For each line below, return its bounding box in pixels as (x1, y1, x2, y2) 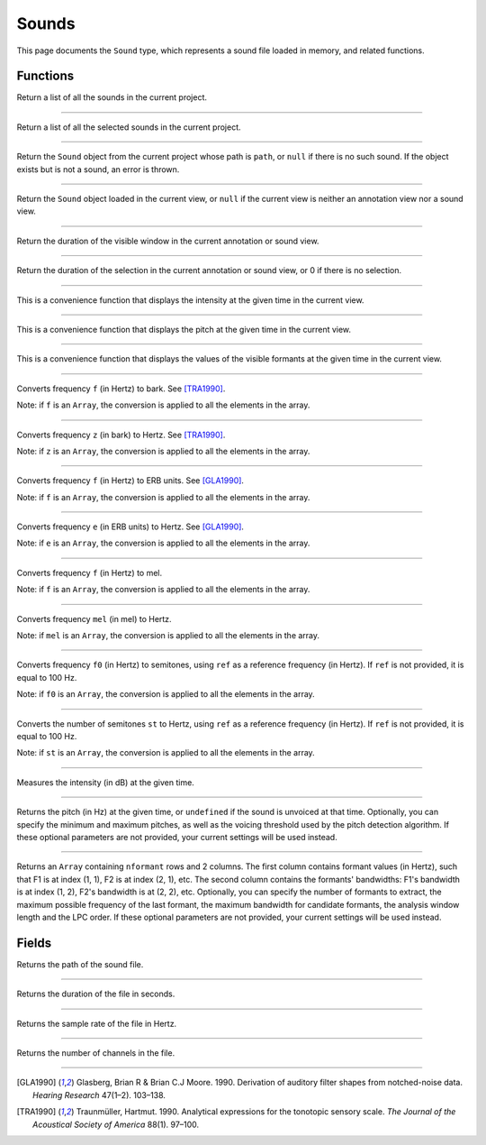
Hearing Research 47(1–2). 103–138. (32, 1089, 166, 1100)
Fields (16, 935, 52, 950)
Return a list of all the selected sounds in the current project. (16, 122, 241, 133)
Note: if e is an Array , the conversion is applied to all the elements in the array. (16, 537, 310, 549)
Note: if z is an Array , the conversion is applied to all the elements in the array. (16, 445, 310, 456)
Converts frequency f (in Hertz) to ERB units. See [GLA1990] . (16, 475, 245, 486)
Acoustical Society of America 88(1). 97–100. (32, 1119, 200, 1130)
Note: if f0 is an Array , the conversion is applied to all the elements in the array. (16, 689, 315, 700)
